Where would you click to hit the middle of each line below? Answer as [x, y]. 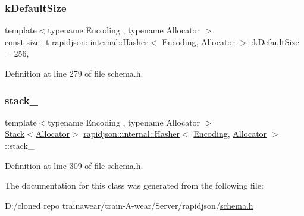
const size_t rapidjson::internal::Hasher [76, 41]
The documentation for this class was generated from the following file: [134, 185]
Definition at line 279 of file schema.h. [74, 73]
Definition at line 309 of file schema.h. [74, 165]
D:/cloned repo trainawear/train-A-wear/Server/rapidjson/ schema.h [129, 205]
